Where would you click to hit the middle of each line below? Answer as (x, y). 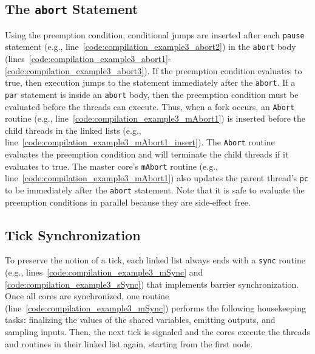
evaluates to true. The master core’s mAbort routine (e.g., (111, 166)
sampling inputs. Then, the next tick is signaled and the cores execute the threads (157, 332)
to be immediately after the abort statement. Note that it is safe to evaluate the (155, 190)
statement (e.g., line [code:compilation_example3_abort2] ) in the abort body (151, 47)
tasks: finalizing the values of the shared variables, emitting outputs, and (140, 320)
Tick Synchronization (73, 234)
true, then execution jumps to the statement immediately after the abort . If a (150, 82)
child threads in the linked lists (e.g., (73, 130)
